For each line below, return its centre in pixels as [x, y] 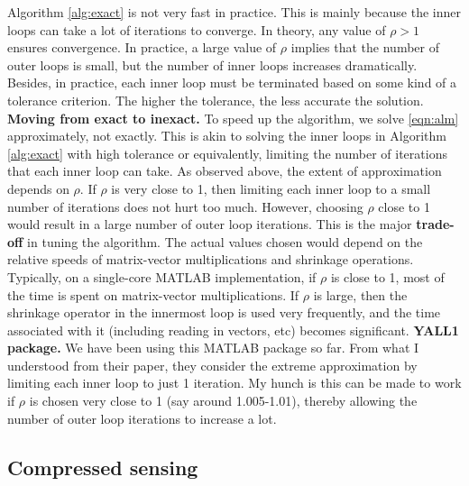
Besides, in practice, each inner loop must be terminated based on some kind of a [232, 83]
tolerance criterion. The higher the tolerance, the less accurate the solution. [216, 100]
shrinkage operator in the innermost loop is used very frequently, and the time [224, 312]
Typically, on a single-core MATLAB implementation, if [162, 276]
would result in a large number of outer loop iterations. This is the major [210, 224]
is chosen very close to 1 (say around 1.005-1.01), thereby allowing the [223, 401]
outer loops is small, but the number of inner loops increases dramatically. [212, 64]
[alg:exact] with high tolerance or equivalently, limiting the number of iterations [227, 153]
